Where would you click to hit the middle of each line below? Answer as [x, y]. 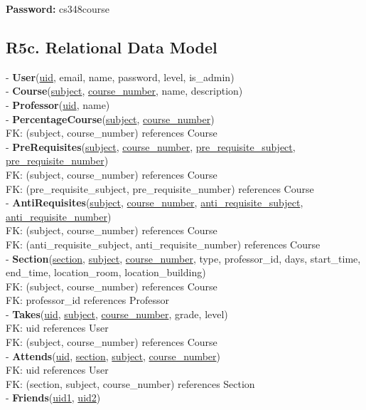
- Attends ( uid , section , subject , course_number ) [113, 356]
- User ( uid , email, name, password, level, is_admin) [120, 77]
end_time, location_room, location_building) [106, 272]
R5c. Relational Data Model [112, 47]
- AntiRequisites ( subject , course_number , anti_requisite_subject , [155, 203]
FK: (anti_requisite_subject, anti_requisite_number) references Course [163, 244]
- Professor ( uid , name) [58, 104]
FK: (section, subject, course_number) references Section [130, 383]
